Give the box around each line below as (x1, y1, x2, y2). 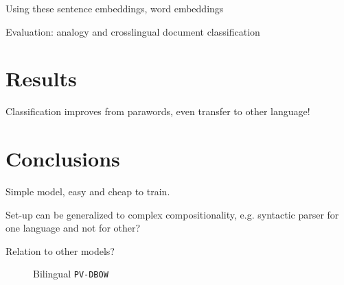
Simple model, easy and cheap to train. (5, 184, 170, 199)
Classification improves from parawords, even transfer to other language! (5, 104, 310, 119)
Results (5, 64, 77, 92)
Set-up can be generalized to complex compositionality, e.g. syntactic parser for (5, 207, 339, 221)
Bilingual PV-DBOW (33, 267, 108, 281)
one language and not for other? (5, 221, 141, 235)
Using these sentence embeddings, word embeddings (5, 1, 224, 15)
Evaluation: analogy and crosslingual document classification (5, 24, 260, 38)
